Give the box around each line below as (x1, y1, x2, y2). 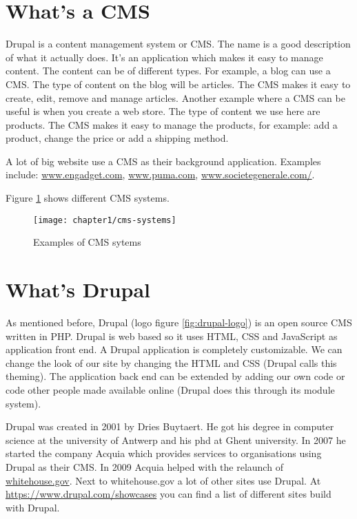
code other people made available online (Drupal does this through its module (6, 383, 335, 396)
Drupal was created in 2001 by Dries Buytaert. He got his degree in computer (6, 419, 334, 434)
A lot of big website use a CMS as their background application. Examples (6, 153, 321, 168)
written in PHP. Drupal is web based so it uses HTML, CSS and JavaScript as (6, 328, 338, 343)
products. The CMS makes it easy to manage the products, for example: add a (6, 117, 338, 131)
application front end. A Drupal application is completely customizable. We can (6, 342, 343, 357)
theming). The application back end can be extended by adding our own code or (6, 369, 345, 383)
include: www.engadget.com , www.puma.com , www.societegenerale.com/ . (6, 167, 315, 182)
